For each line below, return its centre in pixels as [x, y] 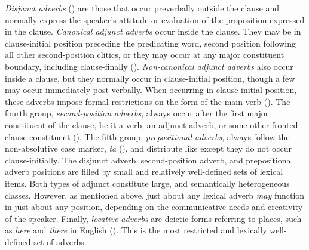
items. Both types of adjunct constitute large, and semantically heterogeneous [147, 183]
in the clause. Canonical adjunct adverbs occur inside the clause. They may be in [153, 31]
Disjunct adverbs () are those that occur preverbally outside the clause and [142, 8]
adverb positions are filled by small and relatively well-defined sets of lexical [144, 172]
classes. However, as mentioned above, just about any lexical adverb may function [155, 195]
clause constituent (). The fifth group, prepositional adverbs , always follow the [147, 136]
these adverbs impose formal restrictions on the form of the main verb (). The [148, 101]
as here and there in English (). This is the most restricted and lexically [136, 230]
